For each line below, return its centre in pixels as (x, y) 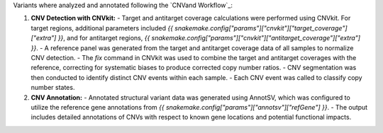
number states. (53, 88)
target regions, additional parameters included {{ (102, 28)
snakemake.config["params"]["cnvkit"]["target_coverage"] (261, 28)
